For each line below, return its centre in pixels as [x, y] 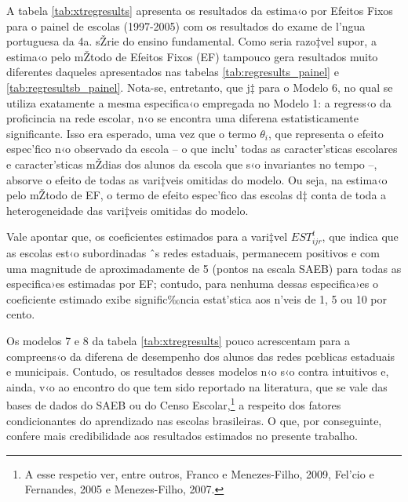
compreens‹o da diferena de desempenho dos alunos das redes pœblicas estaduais [201, 356]
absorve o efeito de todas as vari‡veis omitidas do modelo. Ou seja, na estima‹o [197, 179]
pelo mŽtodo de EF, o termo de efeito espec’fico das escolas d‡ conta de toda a [197, 195]
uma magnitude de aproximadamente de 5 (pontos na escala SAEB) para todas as [204, 268]
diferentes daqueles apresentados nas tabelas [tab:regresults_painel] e [173, 72]
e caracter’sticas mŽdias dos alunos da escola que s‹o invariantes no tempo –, [192, 164]
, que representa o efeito [326, 133]
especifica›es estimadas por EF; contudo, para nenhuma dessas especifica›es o [192, 284]
